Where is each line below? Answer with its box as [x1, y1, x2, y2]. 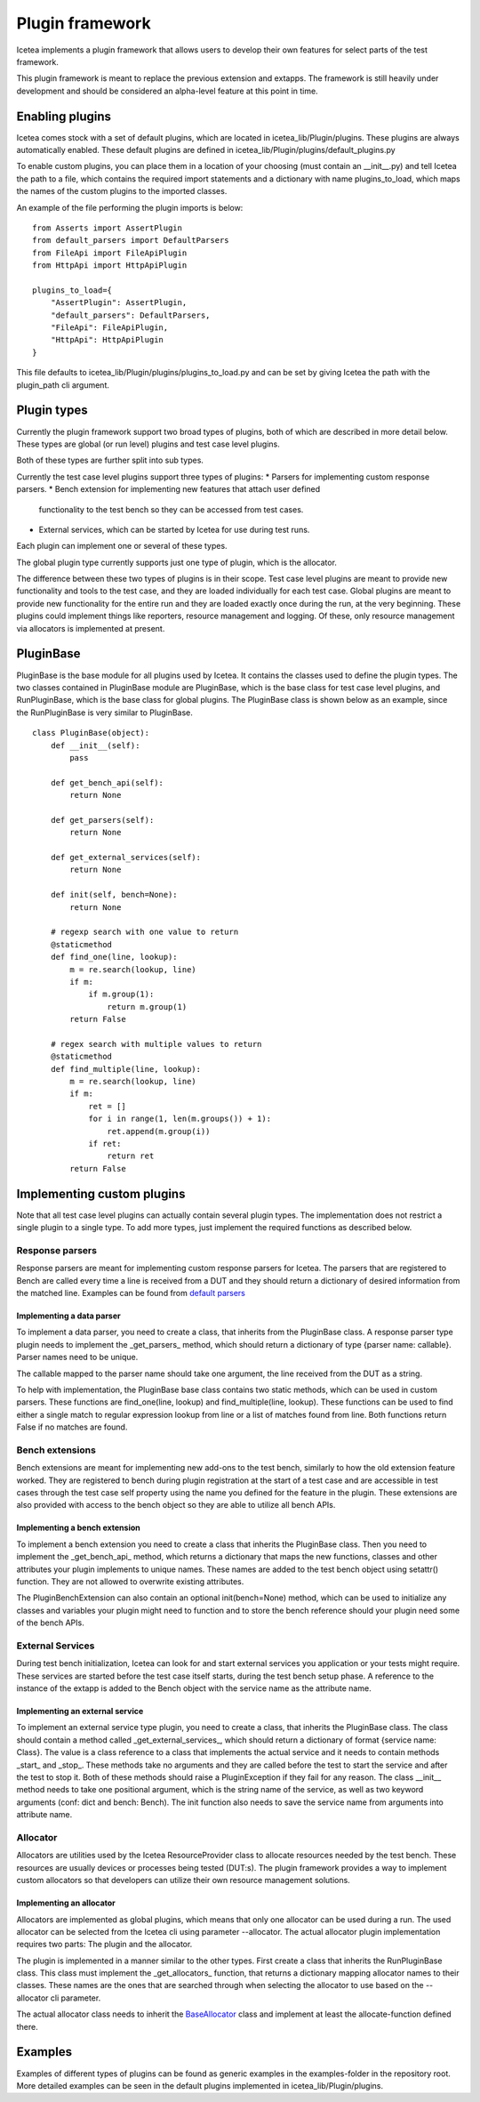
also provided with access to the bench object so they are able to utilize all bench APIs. [16, 1500, 336, 1510]
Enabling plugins [16, 109, 111, 124]
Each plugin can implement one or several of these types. [16, 541, 228, 552]
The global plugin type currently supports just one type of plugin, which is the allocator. [16, 557, 338, 568]
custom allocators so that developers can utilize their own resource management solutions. [16, 1875, 350, 1886]
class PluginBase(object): [32, 728, 150, 738]
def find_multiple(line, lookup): [50, 1064, 202, 1074]
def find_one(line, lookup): [50, 952, 178, 962]
